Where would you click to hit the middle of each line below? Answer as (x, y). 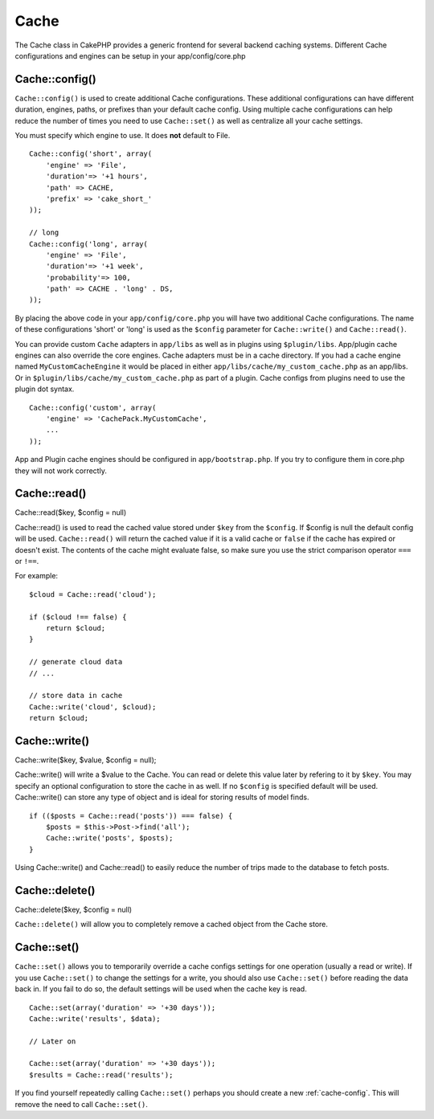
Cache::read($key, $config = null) (71, 513)
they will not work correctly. (61, 471)
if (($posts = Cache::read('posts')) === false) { (131, 816)
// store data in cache (76, 696)
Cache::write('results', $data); (95, 1019)
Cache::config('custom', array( (93, 407)
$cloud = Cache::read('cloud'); (93, 594)
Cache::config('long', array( (89, 244)
